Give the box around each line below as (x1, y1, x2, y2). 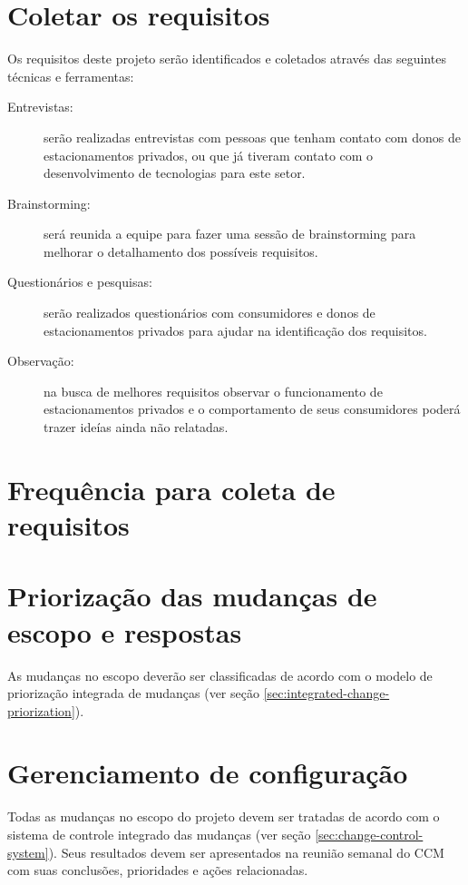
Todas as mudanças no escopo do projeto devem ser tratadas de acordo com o (7, 807, 440, 826)
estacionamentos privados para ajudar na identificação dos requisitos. (44, 320, 427, 339)
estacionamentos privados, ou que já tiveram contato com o (44, 145, 374, 164)
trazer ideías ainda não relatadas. (44, 418, 229, 437)
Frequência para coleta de (7, 470, 336, 507)
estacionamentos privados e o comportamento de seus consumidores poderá (44, 399, 461, 418)
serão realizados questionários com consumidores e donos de (44, 303, 375, 322)
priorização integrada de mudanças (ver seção (7, 683, 259, 703)
